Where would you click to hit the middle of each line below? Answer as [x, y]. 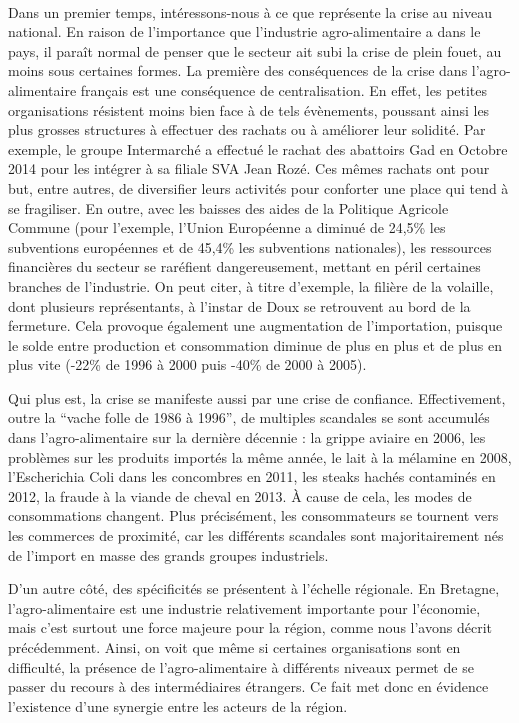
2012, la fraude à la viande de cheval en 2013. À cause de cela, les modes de [240, 495]
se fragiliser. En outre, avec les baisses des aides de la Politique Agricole [228, 207]
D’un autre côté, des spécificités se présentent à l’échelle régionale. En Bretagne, [254, 588]
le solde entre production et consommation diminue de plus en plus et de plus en [255, 344]
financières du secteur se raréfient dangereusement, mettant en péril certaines [244, 266]
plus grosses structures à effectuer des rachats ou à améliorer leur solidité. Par [247, 129]
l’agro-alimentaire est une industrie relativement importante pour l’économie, [244, 607]
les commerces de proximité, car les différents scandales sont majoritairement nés [256, 535]
